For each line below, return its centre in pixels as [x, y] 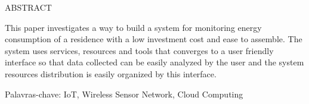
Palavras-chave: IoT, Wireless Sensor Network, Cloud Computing [124, 94]
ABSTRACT [28, 7]
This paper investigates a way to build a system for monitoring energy [133, 27]
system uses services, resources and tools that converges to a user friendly [139, 50]
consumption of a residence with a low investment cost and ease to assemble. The [154, 39]
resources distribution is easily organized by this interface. [111, 73]
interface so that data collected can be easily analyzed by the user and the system [154, 62]
